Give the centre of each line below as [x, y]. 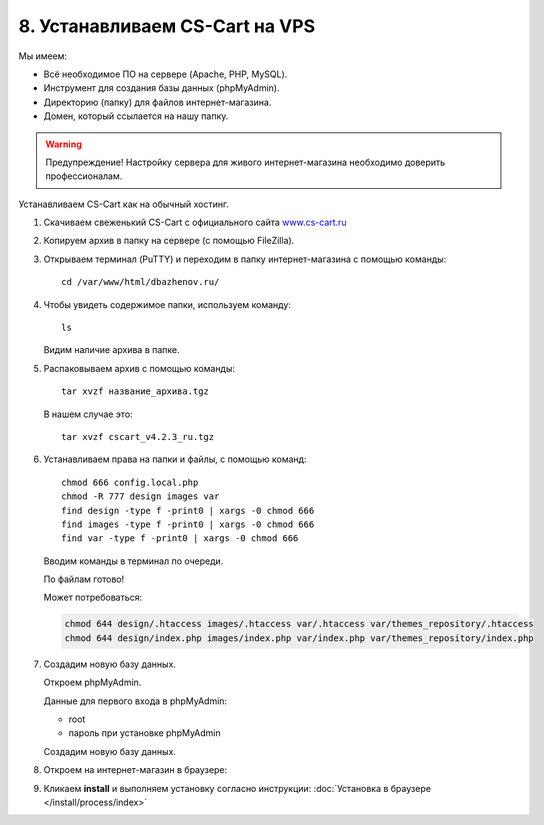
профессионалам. [84, 176]
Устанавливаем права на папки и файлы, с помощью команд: [175, 459]
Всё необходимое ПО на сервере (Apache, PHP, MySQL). [165, 74]
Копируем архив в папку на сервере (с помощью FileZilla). [169, 241]
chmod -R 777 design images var [140, 496]
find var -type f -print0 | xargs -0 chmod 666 [180, 538]
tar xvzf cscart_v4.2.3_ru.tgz [138, 436]
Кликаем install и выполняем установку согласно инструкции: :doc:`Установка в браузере [237, 788]
